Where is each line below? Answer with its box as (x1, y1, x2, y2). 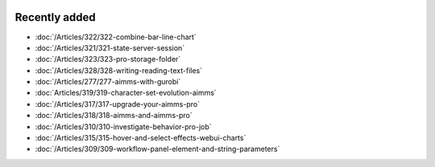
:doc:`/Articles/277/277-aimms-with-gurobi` (35, 77, 181, 87)
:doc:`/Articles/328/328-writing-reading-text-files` (35, 65, 203, 75)
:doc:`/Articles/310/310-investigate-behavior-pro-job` (35, 121, 213, 132)
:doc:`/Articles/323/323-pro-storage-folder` (35, 55, 181, 64)
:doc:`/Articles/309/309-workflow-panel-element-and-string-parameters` (35, 145, 280, 154)
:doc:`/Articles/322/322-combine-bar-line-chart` (35, 32, 197, 42)
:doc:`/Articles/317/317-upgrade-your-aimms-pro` (35, 99, 201, 108)
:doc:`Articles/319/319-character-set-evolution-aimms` (35, 88, 217, 98)
